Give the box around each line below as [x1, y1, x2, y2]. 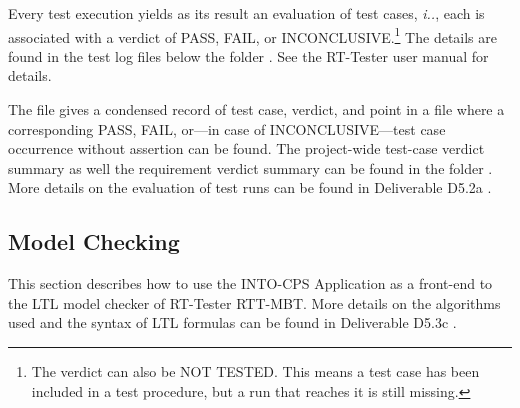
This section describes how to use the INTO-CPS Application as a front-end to [8, 273, 493, 294]
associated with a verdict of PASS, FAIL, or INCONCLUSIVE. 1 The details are [8, 23, 497, 47]
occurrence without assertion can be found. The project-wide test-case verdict [8, 138, 485, 159]
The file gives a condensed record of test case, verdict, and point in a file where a [8, 99, 505, 120]
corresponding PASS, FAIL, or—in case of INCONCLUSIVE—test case [8, 118, 446, 139]
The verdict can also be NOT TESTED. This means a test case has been [31, 360, 480, 381]
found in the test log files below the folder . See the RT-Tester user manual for [8, 45, 489, 66]
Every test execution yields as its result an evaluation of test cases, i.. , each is [8, 3, 485, 23]
